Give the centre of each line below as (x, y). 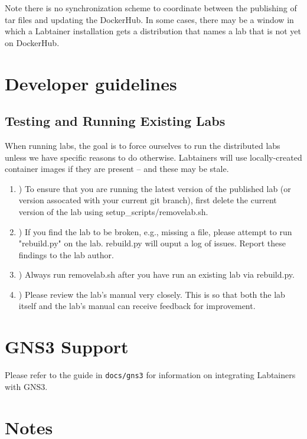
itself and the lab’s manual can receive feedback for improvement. (137, 306)
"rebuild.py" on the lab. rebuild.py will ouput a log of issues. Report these (152, 243)
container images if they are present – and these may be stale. (117, 169)
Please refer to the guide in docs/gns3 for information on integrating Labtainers (150, 375)
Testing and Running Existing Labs (115, 121)
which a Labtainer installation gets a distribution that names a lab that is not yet (153, 31)
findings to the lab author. (66, 254)
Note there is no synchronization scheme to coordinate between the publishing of (151, 8)
